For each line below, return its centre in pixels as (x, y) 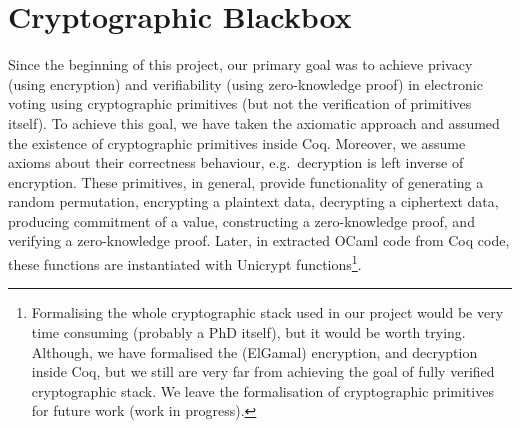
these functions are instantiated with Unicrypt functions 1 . (185, 262)
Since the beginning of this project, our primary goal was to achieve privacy (240, 64)
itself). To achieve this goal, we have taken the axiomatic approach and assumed (254, 122)
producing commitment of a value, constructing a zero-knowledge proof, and (241, 220)
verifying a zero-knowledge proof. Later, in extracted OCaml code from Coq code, (259, 240)
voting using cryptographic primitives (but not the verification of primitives (240, 103)
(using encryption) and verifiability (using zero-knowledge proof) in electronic (245, 83)
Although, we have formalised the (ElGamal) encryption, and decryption (254, 351)
